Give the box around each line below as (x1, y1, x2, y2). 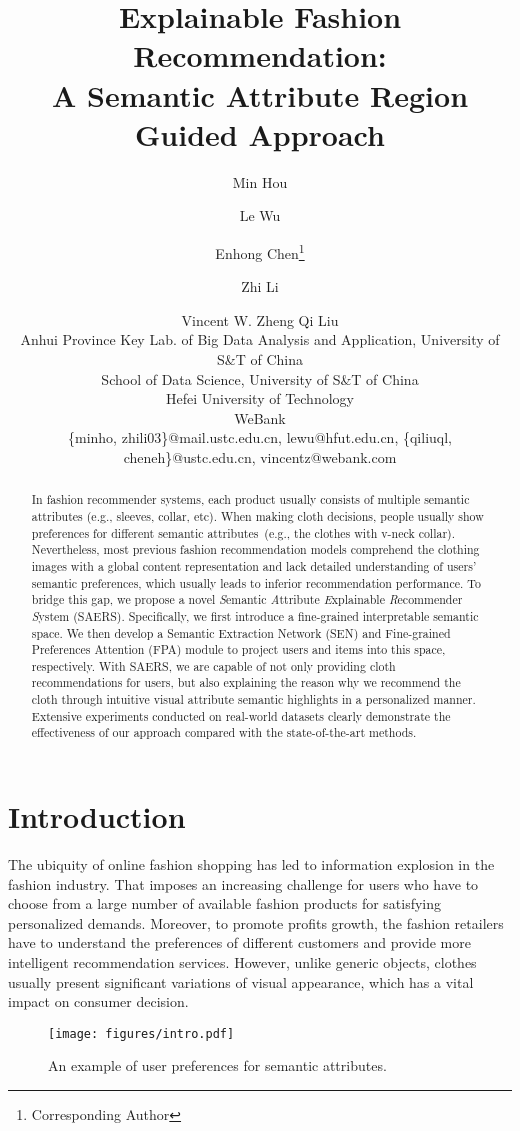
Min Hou (232, 171, 288, 192)
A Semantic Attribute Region (51, 74, 469, 115)
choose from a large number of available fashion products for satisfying (8, 893, 442, 914)
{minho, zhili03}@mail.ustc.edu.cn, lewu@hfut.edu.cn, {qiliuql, (67, 427, 452, 448)
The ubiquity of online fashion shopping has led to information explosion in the (8, 854, 495, 875)
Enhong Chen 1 (215, 239, 305, 263)
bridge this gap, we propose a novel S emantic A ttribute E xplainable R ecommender (31, 591, 463, 608)
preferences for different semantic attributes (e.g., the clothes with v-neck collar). (31, 524, 456, 541)
